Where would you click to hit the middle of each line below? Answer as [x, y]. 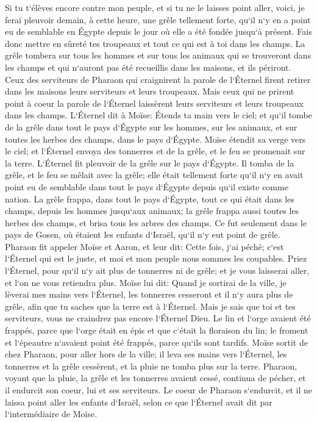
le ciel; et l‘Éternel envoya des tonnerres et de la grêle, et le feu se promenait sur [155, 151]
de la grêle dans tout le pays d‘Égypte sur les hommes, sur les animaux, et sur [151, 127]
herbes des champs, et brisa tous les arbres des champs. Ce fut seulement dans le [156, 222]
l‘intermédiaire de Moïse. [51, 414]
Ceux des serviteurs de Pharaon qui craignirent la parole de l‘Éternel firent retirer [158, 79]
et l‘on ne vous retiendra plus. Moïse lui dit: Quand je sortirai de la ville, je [146, 282]
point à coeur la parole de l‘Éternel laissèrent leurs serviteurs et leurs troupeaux [154, 103]
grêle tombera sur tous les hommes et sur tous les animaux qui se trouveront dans [158, 55]
